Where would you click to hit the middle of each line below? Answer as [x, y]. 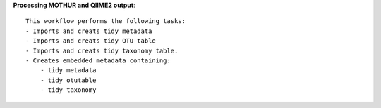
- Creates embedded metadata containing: [98, 60]
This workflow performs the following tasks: [106, 21]
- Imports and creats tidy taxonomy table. [102, 50]
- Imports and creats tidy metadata [89, 31]
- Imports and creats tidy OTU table [91, 41]
